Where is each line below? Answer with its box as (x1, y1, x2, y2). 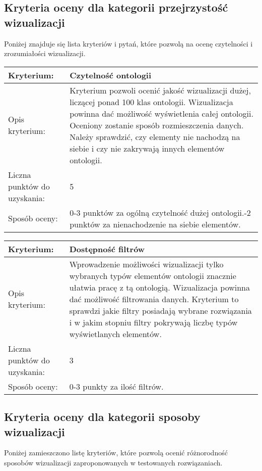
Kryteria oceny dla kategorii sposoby (4, 409, 201, 425)
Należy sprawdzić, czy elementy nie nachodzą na (70, 130, 240, 143)
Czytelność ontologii (70, 69, 152, 81)
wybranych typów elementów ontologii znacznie (69, 269, 236, 281)
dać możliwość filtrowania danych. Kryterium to (69, 293, 239, 305)
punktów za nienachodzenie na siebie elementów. (70, 218, 241, 230)
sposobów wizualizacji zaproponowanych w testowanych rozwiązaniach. (4, 457, 223, 467)
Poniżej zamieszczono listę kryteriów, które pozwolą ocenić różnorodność (4, 447, 228, 458)
